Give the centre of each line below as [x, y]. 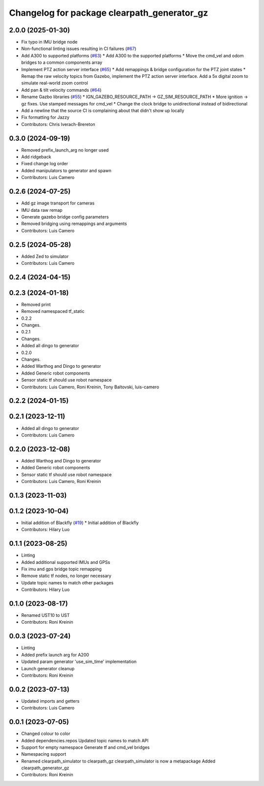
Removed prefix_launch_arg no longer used [65, 150]
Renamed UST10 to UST [46, 615]
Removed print [36, 304]
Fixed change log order [45, 164]
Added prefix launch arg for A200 [55, 655]
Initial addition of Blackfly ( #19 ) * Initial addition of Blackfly [80, 523]
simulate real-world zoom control [55, 83]
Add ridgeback [36, 157]
